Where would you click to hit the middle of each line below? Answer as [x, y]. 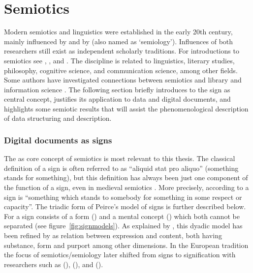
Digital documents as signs [58, 140]
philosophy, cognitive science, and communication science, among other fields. [121, 70]
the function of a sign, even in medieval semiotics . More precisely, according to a [126, 187]
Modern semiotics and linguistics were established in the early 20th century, [118, 32]
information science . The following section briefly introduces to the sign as [117, 89]
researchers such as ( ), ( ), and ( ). [54, 264]
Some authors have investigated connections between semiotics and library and [123, 80]
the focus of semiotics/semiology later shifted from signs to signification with [120, 255]
